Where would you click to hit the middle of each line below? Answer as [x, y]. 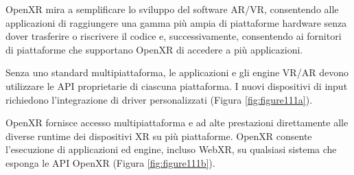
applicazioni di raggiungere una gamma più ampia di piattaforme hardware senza [176, 22]
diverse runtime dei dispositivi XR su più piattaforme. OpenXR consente [159, 136]
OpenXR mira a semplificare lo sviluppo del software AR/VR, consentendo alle [172, 9]
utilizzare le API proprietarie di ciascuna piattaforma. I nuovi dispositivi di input [177, 85]
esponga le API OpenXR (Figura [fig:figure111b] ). [110, 162]
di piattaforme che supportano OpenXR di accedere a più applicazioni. [154, 49]
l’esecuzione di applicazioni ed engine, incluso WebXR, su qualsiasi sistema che [171, 149]
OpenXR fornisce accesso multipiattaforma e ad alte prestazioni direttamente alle [177, 122]
